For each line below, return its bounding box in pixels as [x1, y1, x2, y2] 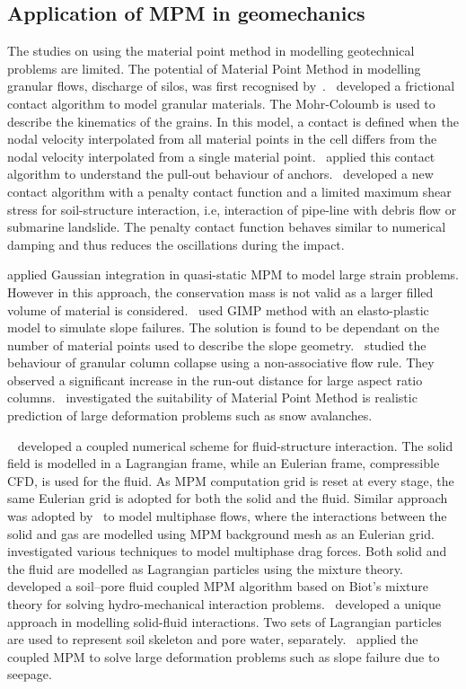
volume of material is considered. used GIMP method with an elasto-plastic [7, 300, 429, 319]
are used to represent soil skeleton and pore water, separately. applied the [7, 630, 418, 649]
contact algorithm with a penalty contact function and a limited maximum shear [7, 181, 452, 200]
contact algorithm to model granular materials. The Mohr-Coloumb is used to [7, 93, 435, 112]
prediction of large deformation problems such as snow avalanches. [7, 406, 373, 425]
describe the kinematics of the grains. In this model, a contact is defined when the [7, 111, 459, 130]
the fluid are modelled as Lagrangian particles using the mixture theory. [7, 559, 403, 578]
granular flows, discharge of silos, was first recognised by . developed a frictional [7, 76, 455, 95]
